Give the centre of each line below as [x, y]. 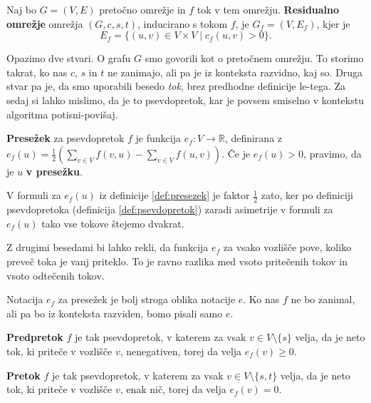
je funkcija [158, 138]
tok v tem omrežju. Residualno [268, 9]
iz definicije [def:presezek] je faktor [174, 195]
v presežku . [54, 171]
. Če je [236, 153]
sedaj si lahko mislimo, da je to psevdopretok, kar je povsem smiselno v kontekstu [185, 100]
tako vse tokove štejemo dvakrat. [113, 223]
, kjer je [333, 23]
